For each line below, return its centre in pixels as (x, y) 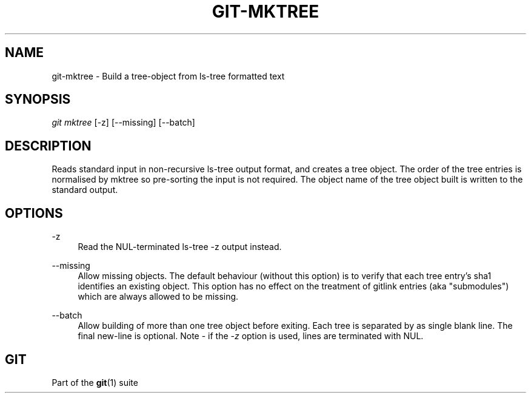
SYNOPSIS (38, 99)
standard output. (85, 190)
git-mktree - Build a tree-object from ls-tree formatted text (168, 76)
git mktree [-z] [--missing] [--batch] (123, 123)
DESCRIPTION (48, 146)
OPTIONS (34, 213)
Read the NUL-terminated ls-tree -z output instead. (180, 247)
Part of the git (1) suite (95, 382)
